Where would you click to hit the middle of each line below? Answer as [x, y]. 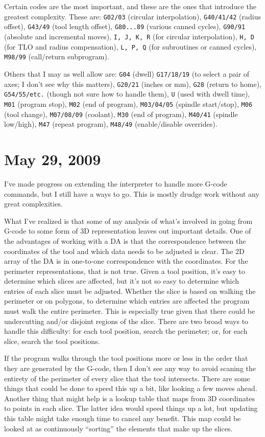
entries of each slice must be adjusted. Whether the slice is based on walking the [130, 291]
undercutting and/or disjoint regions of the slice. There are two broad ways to [126, 321]
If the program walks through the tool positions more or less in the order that [126, 358]
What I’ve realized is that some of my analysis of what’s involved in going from [128, 221]
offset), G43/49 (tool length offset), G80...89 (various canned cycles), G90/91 [125, 26]
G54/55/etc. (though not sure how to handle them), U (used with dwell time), [127, 94]
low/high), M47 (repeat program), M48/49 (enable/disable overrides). [111, 124]
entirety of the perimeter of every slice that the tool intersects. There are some [127, 378]
